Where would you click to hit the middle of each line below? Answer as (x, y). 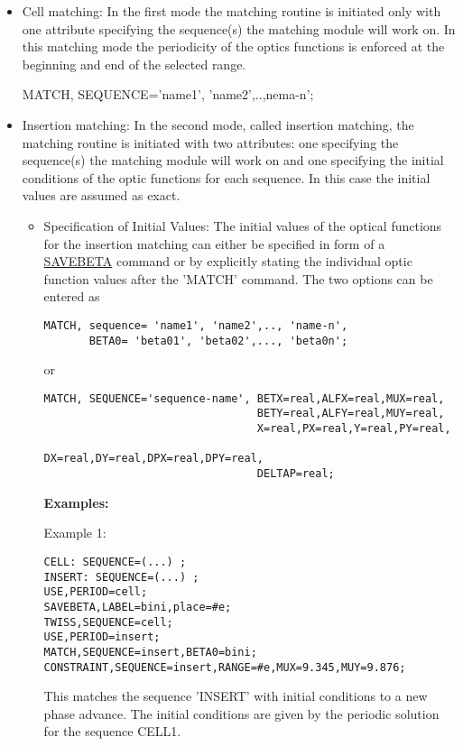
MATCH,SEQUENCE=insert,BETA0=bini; (150, 652)
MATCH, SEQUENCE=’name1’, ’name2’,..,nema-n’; (168, 94)
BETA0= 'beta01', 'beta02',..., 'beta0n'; (218, 341)
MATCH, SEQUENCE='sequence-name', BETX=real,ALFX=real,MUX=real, (244, 398)
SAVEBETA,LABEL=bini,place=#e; (138, 607)
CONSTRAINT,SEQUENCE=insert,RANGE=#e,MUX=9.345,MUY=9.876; (225, 667)
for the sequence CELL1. (112, 731)
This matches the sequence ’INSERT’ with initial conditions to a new (236, 696)
